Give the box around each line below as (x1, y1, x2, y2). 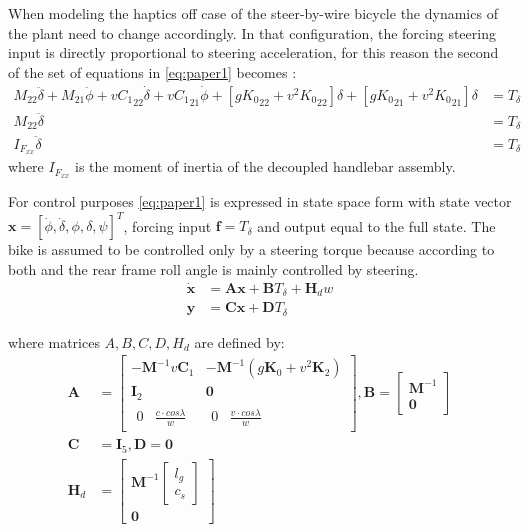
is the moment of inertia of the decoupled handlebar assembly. (74, 156, 456, 177)
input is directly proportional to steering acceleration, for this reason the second (8, 42, 499, 63)
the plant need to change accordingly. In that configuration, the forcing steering (8, 22, 496, 43)
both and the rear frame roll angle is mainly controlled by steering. (8, 258, 419, 279)
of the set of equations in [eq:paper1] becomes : (8, 61, 297, 82)
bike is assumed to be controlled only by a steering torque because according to (8, 239, 495, 260)
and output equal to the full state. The (257, 215, 496, 236)
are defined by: (194, 331, 285, 352)
